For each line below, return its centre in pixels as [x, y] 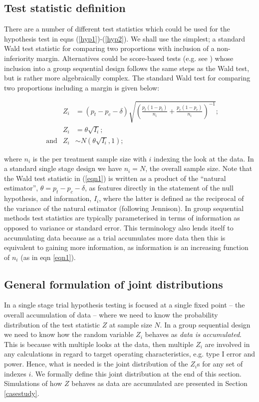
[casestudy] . [22, 393]
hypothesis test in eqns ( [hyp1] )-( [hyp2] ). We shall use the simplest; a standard [125, 38]
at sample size [130, 324]
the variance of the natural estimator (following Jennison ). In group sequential [124, 208]
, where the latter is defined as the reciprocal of [171, 198]
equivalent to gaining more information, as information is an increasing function [126, 247]
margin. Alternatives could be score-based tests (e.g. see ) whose [135, 58]
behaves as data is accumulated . [193, 334]
